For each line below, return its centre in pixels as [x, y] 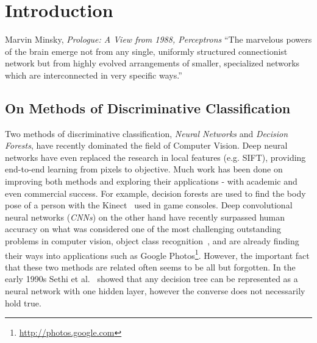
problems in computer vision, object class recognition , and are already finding [152, 241]
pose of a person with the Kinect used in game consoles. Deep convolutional [149, 205]
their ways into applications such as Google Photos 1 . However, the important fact [157, 254]
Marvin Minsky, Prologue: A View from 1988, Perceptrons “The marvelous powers [158, 39]
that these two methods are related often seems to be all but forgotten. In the [150, 267]
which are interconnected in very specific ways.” [94, 75]
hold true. [23, 302]
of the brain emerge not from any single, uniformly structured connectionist [146, 51]
